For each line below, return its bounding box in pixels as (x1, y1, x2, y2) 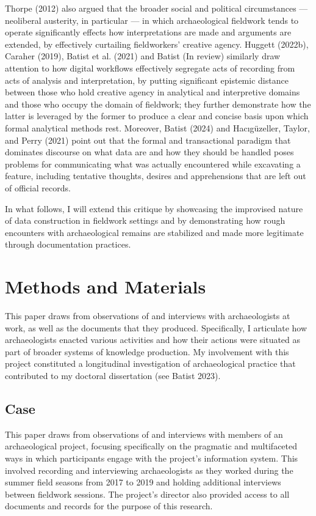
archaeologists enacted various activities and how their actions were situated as (5, 333, 301, 346)
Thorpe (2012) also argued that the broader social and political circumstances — (5, 2, 308, 14)
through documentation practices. (5, 238, 131, 251)
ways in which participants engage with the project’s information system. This (5, 451, 298, 464)
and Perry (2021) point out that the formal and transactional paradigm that (5, 133, 291, 146)
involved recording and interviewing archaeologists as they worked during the (5, 463, 293, 476)
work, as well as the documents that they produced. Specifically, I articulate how (5, 321, 307, 334)
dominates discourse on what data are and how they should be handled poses (5, 146, 294, 158)
